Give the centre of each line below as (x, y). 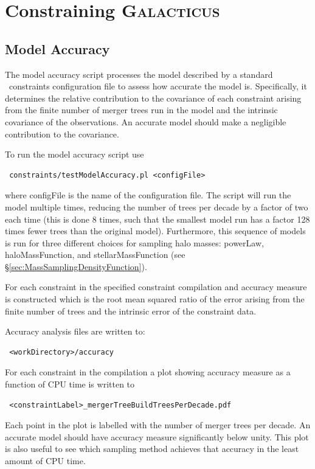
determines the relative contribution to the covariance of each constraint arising (153, 98)
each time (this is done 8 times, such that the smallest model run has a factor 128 (157, 219)
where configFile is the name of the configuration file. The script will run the (148, 195)
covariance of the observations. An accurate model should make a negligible (146, 121)
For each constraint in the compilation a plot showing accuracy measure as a (148, 372)
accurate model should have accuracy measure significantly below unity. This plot (157, 436)
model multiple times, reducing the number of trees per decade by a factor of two (157, 207)
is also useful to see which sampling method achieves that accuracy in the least (152, 449)
